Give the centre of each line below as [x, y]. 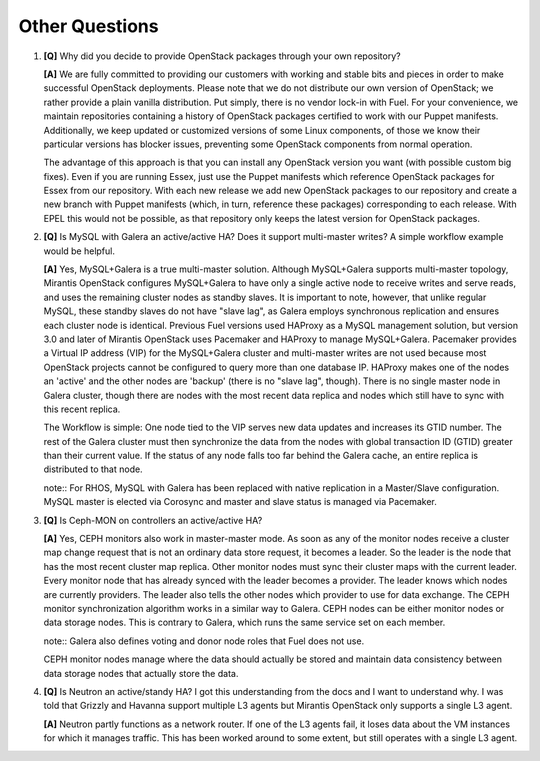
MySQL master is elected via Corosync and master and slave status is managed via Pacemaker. [240, 502]
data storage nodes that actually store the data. [141, 673]
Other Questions [88, 26]
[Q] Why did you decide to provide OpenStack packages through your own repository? [222, 56]
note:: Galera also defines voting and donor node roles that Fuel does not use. [204, 641]
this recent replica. [82, 409]
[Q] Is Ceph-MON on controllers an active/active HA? [153, 520]
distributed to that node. [93, 469]
